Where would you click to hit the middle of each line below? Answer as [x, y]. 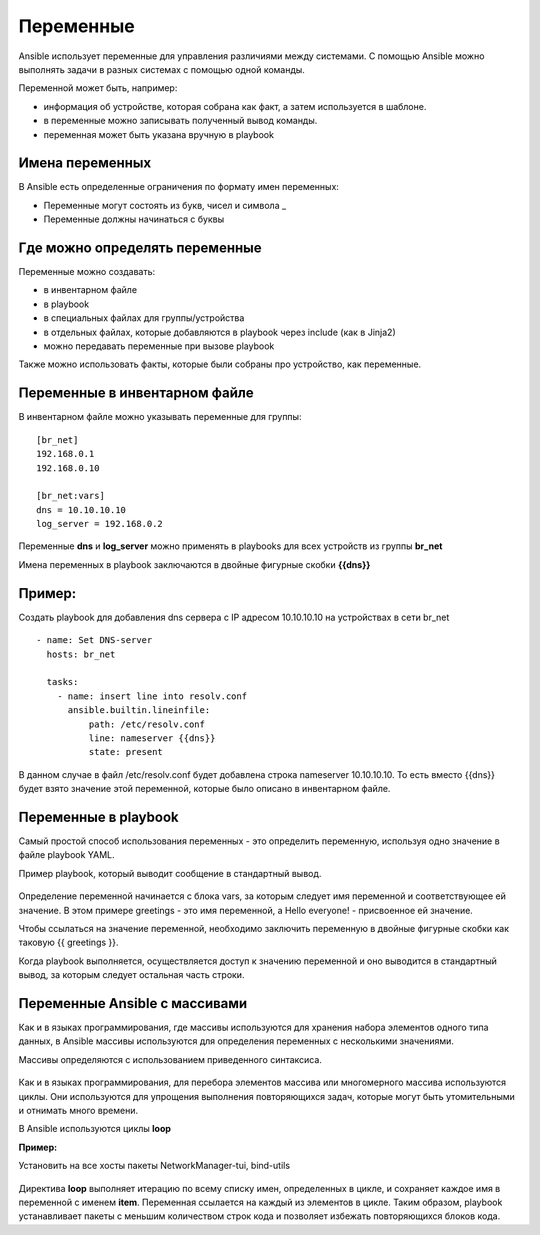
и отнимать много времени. [78, 1110]
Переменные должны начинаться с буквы [134, 219]
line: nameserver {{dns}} [152, 738]
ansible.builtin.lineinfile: [139, 710]
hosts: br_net [81, 654]
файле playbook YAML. [66, 855]
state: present [126, 752]
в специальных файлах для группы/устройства [144, 318]
